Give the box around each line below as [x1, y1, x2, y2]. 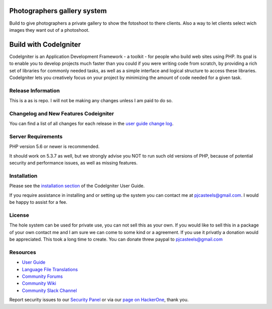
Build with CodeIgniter [9, 40, 81, 49]
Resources [9, 249, 36, 256]
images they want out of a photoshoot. [9, 27, 90, 33]
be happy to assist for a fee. [9, 199, 67, 205]
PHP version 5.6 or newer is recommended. [9, 143, 100, 149]
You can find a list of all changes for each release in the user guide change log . [9, 121, 174, 127]
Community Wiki [22, 280, 56, 286]
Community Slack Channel [22, 287, 78, 293]
